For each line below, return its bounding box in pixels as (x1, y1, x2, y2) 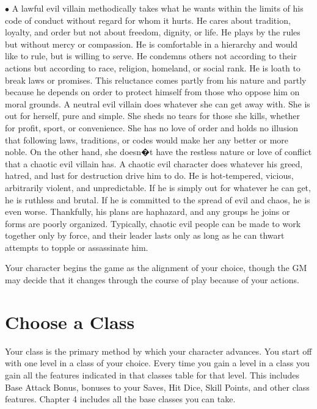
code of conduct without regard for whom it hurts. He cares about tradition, (5, 13, 291, 26)
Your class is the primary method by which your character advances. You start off (5, 344, 312, 357)
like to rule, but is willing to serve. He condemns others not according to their (5, 49, 297, 62)
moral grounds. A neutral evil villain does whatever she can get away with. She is (5, 97, 310, 110)
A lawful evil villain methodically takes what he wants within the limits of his (12, 2, 304, 14)
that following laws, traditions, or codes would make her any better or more (5, 133, 289, 146)
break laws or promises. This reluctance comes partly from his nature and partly (5, 73, 307, 86)
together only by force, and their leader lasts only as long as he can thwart (5, 229, 285, 242)
